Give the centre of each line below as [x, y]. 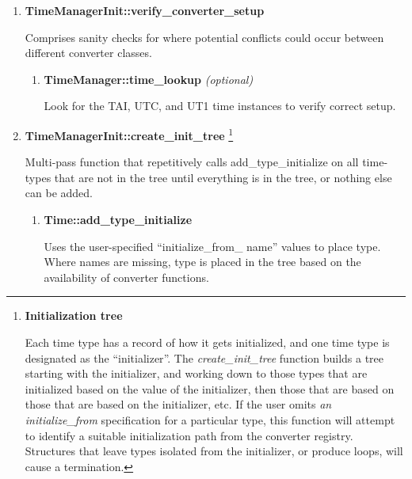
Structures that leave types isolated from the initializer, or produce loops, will [214, 451]
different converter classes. [88, 53]
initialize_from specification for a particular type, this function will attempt [210, 419]
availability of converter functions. [126, 277]
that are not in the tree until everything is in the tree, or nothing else [223, 177]
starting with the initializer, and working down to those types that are [196, 373]
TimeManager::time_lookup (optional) [149, 79]
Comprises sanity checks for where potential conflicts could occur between [204, 37]
